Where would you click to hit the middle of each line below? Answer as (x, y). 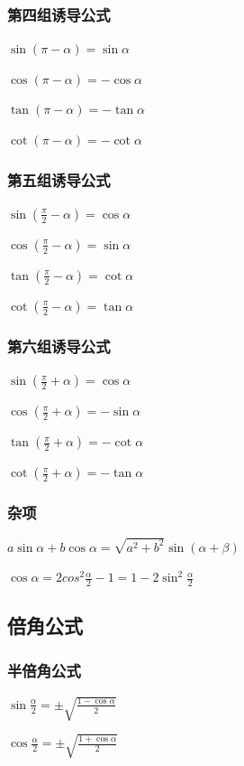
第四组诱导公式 (59, 14)
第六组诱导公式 (59, 346)
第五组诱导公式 (59, 179)
